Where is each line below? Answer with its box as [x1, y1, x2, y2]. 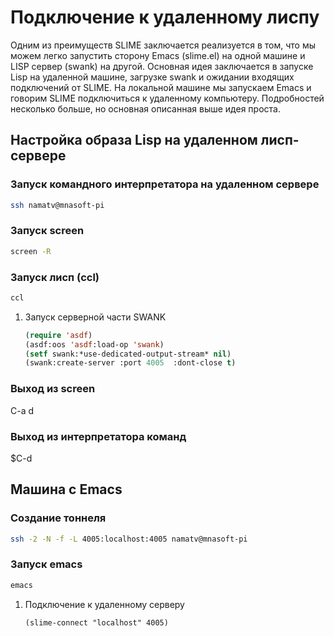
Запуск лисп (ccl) [10, 270, 100, 284]
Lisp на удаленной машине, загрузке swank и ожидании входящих [10, 71, 295, 83]
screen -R [10, 246, 52, 256]
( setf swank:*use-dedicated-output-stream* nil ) [24, 349, 232, 359]
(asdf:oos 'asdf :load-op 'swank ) [24, 339, 165, 350]
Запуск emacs [10, 557, 83, 571]
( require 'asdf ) [24, 330, 93, 340]
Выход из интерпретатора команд [10, 429, 187, 443]
